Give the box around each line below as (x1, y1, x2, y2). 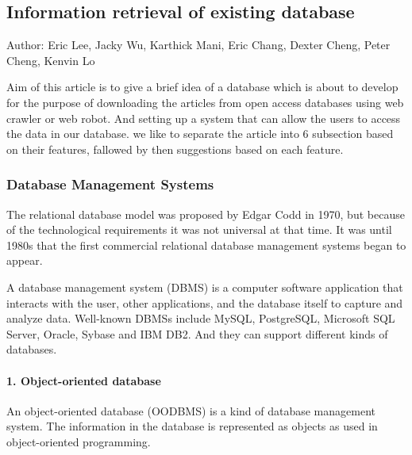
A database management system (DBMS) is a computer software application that (6, 278, 403, 295)
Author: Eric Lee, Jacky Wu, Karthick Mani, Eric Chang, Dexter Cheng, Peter (6, 36, 391, 53)
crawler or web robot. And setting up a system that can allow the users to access (6, 109, 401, 126)
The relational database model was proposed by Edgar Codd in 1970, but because (6, 205, 405, 222)
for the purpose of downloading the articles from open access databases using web (6, 94, 404, 110)
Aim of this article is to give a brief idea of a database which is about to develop (6, 78, 399, 95)
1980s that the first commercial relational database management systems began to (6, 236, 406, 253)
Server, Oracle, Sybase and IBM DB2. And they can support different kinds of (6, 325, 388, 342)
